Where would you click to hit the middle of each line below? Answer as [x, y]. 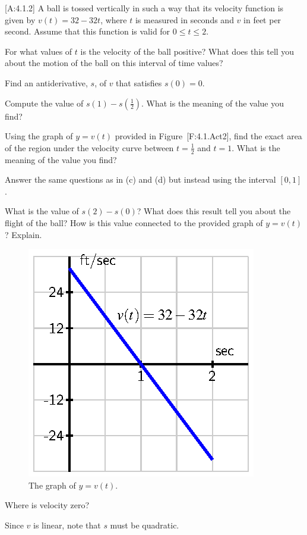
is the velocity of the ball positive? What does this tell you [187, 51]
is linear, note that [67, 525]
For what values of [39, 51]
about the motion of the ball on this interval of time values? [114, 63]
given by [20, 19]
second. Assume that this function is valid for [88, 31]
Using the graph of [39, 136]
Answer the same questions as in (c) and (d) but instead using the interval [140, 179]
